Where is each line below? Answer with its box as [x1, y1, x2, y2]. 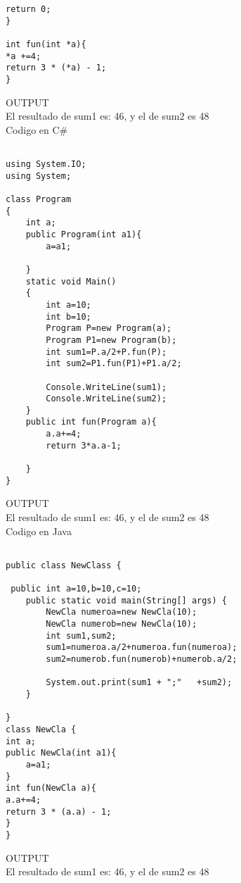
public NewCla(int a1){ [6, 748, 117, 758]
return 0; [6, 4, 51, 14]
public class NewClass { [6, 560, 122, 570]
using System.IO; [6, 159, 86, 170]
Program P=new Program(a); [46, 323, 172, 334]
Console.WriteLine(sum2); [46, 394, 167, 404]
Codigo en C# [6, 122, 68, 137]
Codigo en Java [6, 523, 72, 538]
